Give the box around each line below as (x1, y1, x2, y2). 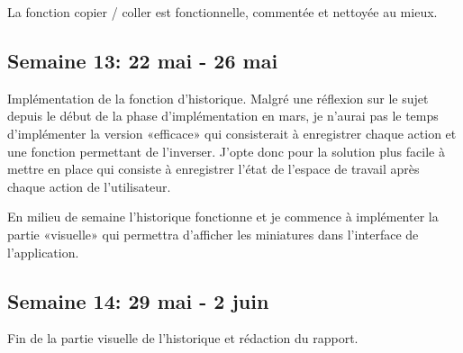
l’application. (7, 242, 79, 261)
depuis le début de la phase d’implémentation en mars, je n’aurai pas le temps (7, 106, 439, 125)
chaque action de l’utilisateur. (7, 176, 171, 195)
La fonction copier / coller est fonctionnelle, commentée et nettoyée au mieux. (7, 3, 438, 21)
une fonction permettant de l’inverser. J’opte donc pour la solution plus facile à (7, 141, 445, 160)
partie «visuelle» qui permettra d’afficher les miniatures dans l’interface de (7, 224, 419, 243)
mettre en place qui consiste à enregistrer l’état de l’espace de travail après (7, 159, 420, 178)
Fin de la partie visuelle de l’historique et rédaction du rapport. (7, 329, 359, 348)
